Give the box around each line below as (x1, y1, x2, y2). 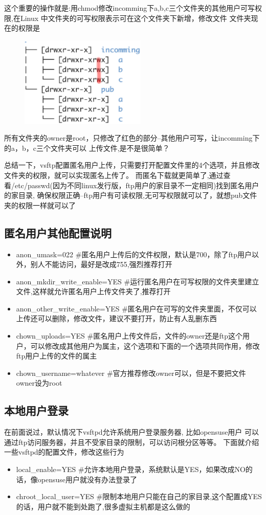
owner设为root (16, 377, 62, 388)
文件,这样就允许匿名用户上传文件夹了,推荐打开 (16, 286, 171, 297)
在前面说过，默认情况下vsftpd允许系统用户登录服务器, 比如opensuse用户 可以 (4, 427, 259, 437)
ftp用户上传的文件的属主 (16, 350, 97, 361)
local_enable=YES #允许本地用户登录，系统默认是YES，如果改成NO (16, 464, 246, 475)
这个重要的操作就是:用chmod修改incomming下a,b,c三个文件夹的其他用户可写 (4, 3, 255, 13)
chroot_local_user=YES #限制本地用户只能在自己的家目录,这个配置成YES (16, 491, 262, 502)
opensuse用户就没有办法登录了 (37, 474, 138, 484)
